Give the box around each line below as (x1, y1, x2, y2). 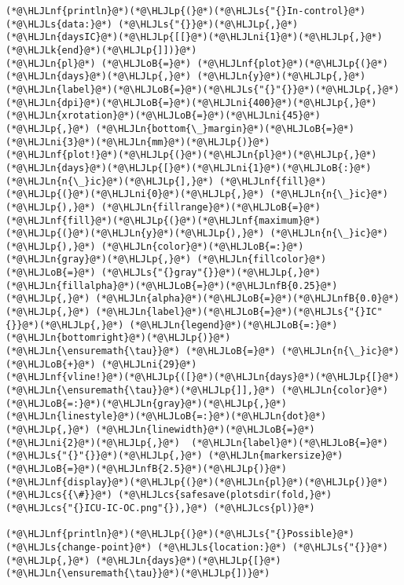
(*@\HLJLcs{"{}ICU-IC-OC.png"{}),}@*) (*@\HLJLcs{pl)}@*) (6, 502, 315, 514)
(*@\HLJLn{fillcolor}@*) (196, 254, 327, 265)
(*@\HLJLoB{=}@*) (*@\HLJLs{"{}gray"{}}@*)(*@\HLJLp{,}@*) (6, 267, 321, 279)
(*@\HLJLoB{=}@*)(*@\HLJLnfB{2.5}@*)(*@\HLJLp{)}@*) (6, 463, 287, 474)
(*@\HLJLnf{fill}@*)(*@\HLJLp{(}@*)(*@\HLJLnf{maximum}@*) (6, 214, 321, 226)
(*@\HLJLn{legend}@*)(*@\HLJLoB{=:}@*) (129, 319, 338, 331)
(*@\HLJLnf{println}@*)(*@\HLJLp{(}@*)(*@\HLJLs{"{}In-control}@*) (6, 5, 366, 16)
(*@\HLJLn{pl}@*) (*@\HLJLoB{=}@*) (6, 57, 192, 69)
